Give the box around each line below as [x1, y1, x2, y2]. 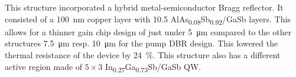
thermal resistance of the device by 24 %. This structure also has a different [5, 48, 281, 61]
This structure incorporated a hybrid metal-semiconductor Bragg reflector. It [5, 1, 284, 13]
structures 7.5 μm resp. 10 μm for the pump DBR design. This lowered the [5, 37, 278, 49]
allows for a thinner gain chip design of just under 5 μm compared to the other [5, 25, 292, 38]
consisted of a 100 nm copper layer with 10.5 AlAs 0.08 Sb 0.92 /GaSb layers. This [5, 12, 291, 26]
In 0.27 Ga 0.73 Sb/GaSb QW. [105, 60, 201, 74]
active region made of [5, 60, 83, 72]
